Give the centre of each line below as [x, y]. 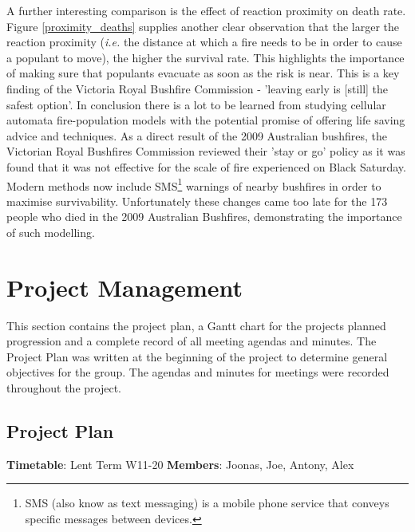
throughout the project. [64, 388]
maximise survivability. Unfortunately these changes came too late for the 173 [197, 201]
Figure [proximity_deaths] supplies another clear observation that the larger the [203, 26]
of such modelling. [51, 232]
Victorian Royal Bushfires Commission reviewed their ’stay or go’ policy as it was [206, 151]
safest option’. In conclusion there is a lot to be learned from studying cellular [196, 104]
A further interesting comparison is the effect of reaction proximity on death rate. [206, 10]
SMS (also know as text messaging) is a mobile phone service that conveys [207, 503]
